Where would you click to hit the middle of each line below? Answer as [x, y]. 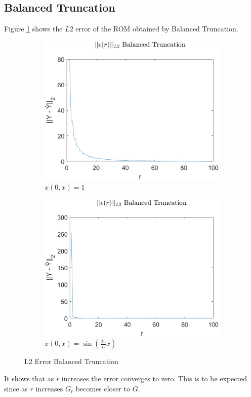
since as [16, 388]
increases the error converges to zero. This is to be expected [154, 378]
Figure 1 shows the [33, 29]
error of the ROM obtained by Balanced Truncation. [157, 29]
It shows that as [29, 378]
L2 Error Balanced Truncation [71, 361]
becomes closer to [103, 388]
